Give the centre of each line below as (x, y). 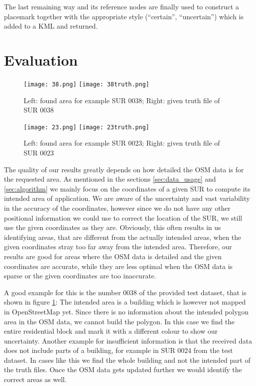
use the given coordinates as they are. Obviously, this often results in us (112, 227)
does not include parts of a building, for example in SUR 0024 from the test (118, 350)
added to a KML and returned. (51, 26)
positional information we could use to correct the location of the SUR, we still (123, 217)
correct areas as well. (35, 379)
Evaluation (41, 59)
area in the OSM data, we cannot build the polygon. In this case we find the (119, 321)
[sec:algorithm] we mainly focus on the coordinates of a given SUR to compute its (127, 188)
